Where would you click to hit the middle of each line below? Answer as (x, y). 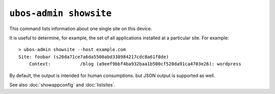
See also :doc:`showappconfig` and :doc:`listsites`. (62, 85)
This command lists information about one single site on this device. (81, 29)
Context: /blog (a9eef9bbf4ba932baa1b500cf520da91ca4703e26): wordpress (135, 64)
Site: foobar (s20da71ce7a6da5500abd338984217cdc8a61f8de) (94, 57)
